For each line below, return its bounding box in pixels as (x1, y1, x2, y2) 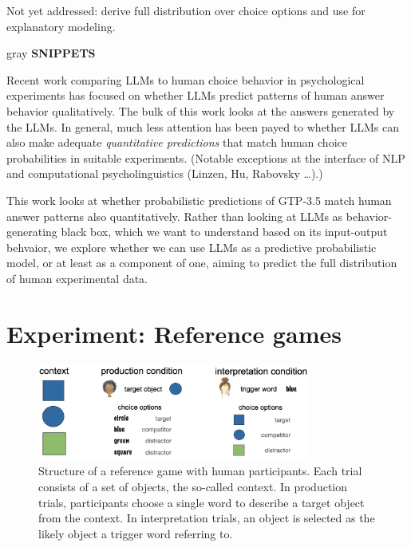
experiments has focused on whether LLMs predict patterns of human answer (6, 87, 385, 104)
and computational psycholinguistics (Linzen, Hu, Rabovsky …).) (6, 165, 323, 182)
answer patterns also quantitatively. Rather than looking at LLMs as (6, 207, 343, 224)
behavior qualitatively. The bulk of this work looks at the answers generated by (6, 102, 395, 119)
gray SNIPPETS (6, 45, 96, 61)
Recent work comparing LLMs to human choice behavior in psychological (6, 71, 365, 88)
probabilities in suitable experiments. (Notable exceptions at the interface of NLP (6, 149, 405, 166)
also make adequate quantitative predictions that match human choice (6, 134, 347, 151)
